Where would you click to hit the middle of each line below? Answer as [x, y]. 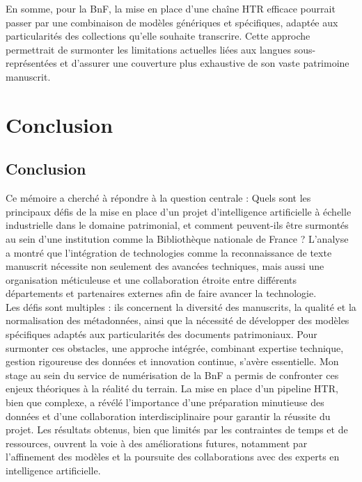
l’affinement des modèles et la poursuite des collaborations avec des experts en [173, 457]
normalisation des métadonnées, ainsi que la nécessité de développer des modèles [178, 320]
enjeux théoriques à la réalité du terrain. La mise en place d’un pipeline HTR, [172, 388]
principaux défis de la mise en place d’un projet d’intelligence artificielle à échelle [179, 211]
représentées [31, 63]
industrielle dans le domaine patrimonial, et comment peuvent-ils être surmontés [177, 225]
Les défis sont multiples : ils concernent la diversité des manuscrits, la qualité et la [181, 306]
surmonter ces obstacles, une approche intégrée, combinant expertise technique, [175, 347]
